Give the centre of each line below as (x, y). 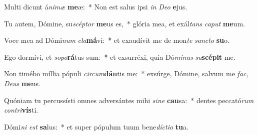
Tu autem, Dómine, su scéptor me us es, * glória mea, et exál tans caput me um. (124, 23)
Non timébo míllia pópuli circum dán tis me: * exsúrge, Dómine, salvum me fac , (126, 73)
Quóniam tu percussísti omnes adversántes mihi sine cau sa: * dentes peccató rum (129, 100)
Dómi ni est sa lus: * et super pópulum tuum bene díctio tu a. (96, 126)
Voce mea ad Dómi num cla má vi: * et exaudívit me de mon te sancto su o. (117, 40)
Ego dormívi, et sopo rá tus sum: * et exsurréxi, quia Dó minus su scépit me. (120, 57)
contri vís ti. (21, 110)
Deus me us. (22, 83)
